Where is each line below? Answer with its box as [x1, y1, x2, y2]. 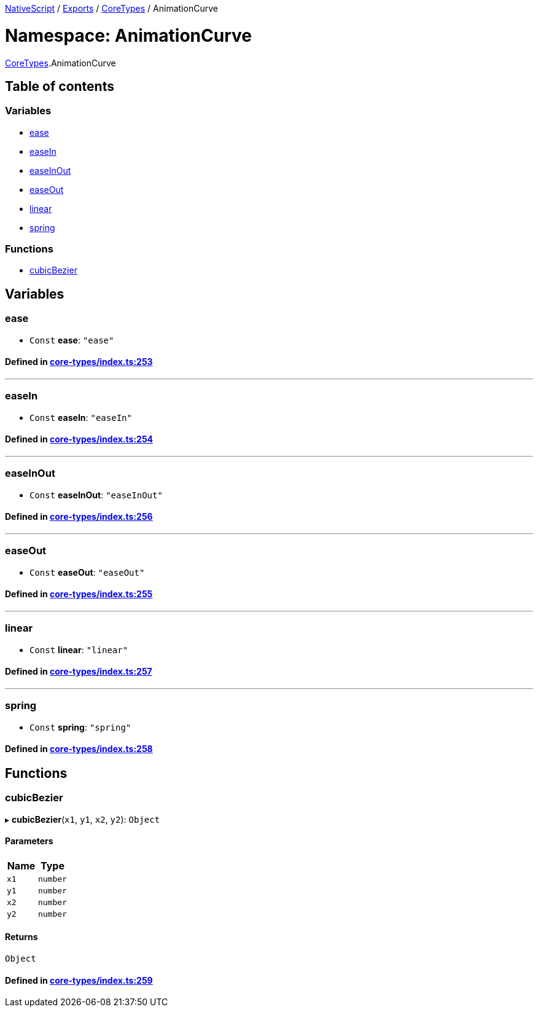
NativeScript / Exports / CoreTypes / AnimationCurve [5, 3, 218, 14]
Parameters [5, 836, 53, 847]
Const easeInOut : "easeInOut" [29, 489, 163, 500]
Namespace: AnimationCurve [5, 25, 252, 46]
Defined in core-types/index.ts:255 [5, 589, 153, 600]
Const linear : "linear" [29, 644, 128, 655]
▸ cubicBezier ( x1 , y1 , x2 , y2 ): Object [5, 814, 160, 825]
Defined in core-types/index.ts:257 [5, 666, 152, 677]
